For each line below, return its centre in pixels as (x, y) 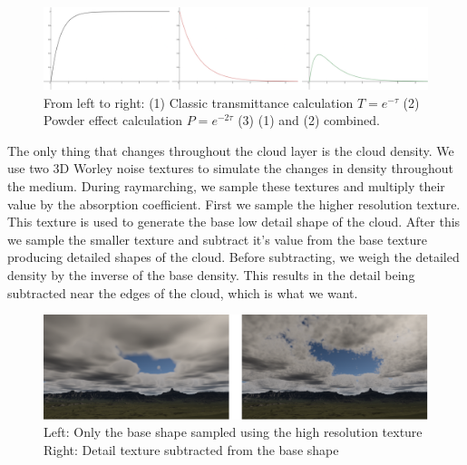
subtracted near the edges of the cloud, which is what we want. (183, 292)
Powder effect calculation (113, 120)
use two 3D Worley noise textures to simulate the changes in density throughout (230, 168)
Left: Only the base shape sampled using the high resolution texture (233, 432)
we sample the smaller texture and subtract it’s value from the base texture (217, 239)
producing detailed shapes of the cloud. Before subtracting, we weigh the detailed (233, 257)
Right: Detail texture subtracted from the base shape (191, 449)
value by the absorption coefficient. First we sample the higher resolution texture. (234, 203)
